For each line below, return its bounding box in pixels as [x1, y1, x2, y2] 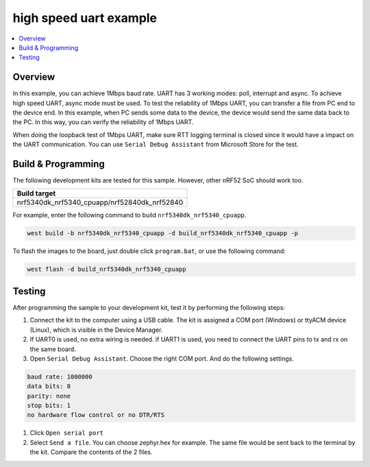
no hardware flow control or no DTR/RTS [27, 411, 164, 419]
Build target [16, 189, 56, 198]
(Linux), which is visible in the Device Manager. [29, 326, 163, 334]
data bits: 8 [27, 383, 71, 390]
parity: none [27, 392, 71, 400]
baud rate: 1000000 [27, 372, 92, 381]
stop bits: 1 [27, 402, 71, 409]
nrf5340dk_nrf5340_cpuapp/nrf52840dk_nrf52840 [16, 197, 184, 207]
